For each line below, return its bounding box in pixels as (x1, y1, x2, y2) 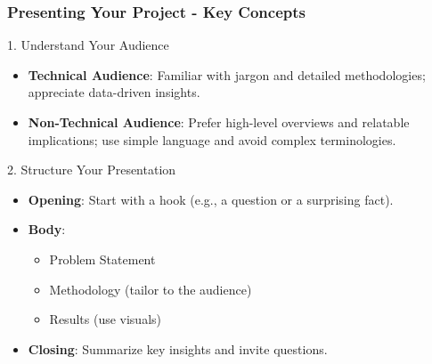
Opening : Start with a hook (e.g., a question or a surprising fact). (28, 190, 394, 208)
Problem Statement (49, 249, 156, 268)
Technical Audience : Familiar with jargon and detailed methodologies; (28, 65, 426, 84)
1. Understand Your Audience (7, 36, 169, 54)
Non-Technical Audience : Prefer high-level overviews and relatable (28, 113, 410, 131)
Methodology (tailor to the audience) (49, 279, 252, 298)
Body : (28, 220, 66, 239)
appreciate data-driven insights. (28, 83, 200, 101)
